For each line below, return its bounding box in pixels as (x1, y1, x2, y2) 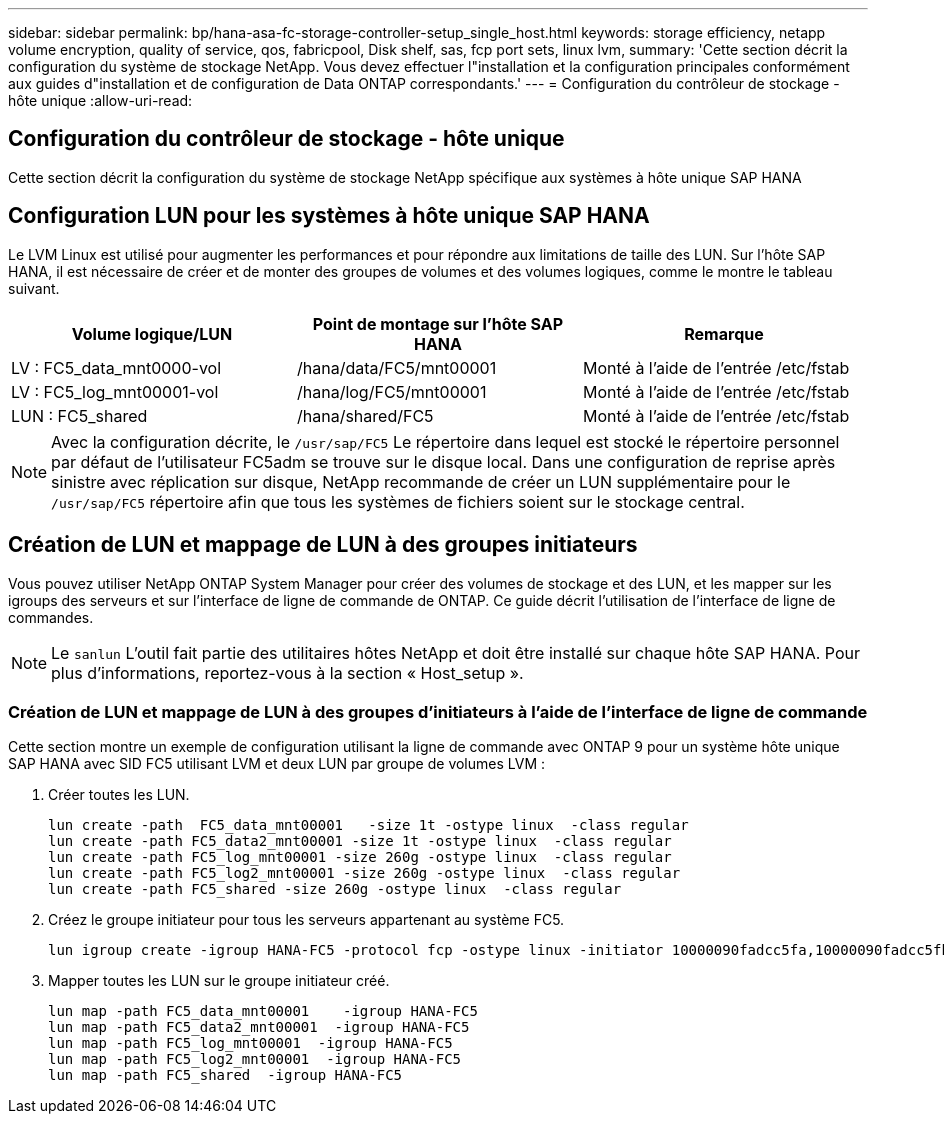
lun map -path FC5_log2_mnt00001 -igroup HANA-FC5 (48, 1051, 462, 1068)
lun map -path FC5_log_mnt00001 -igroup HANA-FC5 (48, 1035, 453, 1052)
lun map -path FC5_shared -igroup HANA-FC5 (48, 1067, 403, 1084)
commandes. (8, 608, 94, 626)
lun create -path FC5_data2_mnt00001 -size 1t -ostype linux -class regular (48, 833, 672, 850)
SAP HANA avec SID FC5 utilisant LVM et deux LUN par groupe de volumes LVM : (8, 755, 546, 773)
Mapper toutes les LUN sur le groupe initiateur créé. (48, 972, 390, 990)
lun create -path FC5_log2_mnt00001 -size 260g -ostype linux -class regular (48, 865, 681, 882)
